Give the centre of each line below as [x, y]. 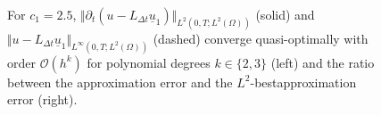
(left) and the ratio [323, 62]
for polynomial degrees [149, 62]
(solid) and [285, 14]
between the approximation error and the [120, 82]
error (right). [42, 99]
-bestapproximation [303, 82]
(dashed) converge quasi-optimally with [261, 38]
